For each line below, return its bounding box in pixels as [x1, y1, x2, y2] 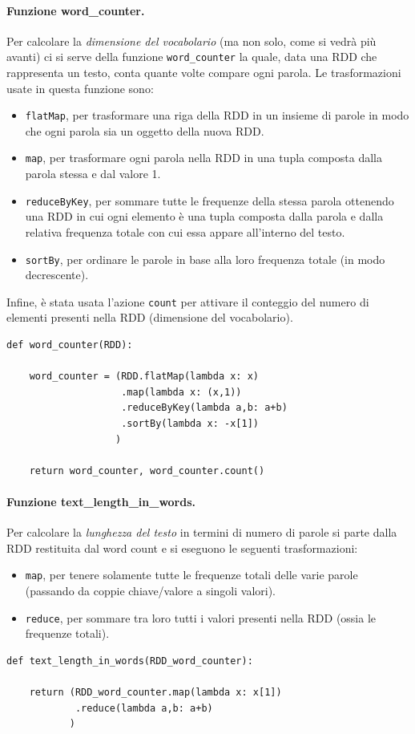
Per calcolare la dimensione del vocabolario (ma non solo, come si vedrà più [6, 32, 377, 49]
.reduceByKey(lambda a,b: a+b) [121, 402, 288, 414]
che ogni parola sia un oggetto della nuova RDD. [25, 122, 264, 139]
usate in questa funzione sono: [6, 79, 154, 96]
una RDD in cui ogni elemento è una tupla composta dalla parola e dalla [25, 208, 384, 225]
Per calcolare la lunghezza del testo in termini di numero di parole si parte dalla [6, 524, 397, 541]
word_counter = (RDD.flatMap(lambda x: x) [29, 371, 259, 383]
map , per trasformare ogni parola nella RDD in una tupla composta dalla [25, 149, 382, 166]
